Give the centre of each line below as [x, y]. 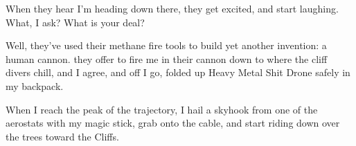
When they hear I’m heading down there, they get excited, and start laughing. [172, 8]
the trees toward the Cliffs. [62, 136]
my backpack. [35, 85]
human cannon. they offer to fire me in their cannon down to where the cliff [167, 58]
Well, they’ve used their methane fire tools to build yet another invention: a [166, 45]
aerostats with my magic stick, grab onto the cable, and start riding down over [173, 123]
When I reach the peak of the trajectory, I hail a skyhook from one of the [162, 109]
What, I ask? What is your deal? [75, 22]
